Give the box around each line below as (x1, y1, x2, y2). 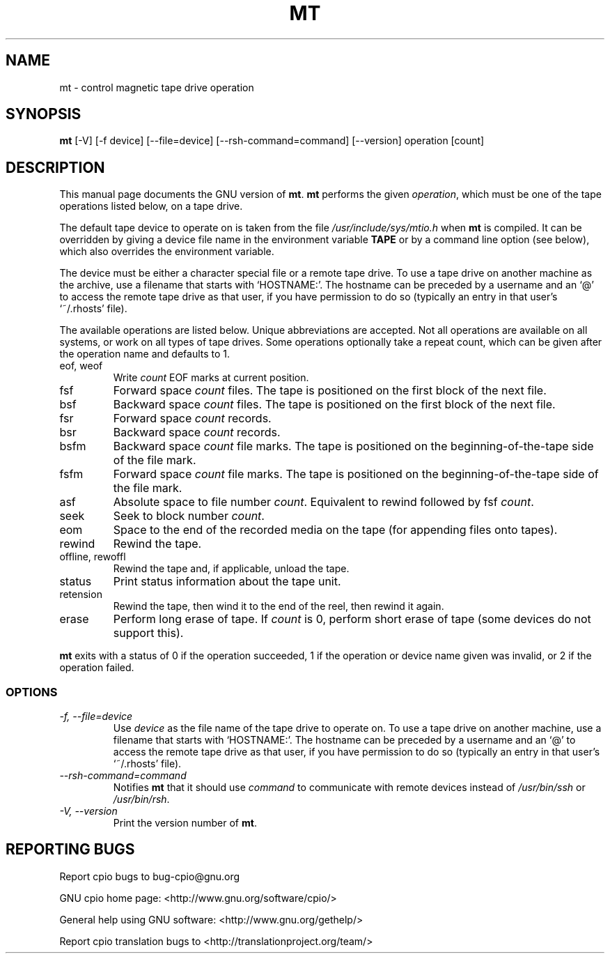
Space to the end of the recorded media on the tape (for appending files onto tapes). (113, 523, 558, 537)
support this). (113, 626, 184, 640)
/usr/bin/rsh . (113, 793, 170, 806)
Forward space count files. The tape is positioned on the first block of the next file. (113, 383, 547, 398)
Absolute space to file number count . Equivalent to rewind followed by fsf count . (113, 495, 534, 509)
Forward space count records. (113, 411, 272, 426)
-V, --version (59, 805, 118, 818)
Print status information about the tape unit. (113, 574, 341, 589)
